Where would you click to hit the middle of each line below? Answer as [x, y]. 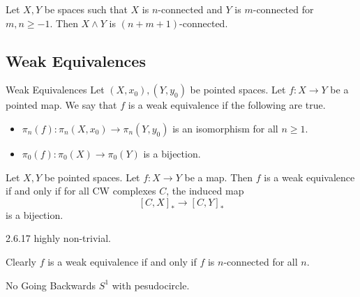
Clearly [21, 261]
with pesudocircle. [151, 285]
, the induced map [205, 191]
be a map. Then [219, 177]
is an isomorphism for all [225, 128]
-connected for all [261, 261]
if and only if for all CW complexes [81, 191]
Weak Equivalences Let [55, 90]
